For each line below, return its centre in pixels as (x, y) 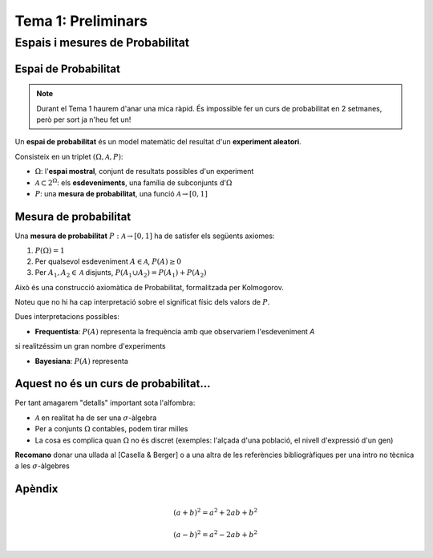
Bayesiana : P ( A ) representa (81, 361)
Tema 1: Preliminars (81, 21)
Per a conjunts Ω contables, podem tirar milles (111, 429)
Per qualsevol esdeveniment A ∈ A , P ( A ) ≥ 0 (108, 261)
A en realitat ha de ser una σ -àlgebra (96, 418)
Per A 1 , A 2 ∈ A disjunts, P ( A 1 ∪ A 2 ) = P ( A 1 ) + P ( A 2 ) (121, 274)
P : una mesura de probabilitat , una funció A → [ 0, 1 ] (121, 193)
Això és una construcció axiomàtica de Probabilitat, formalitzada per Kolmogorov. (150, 287)
